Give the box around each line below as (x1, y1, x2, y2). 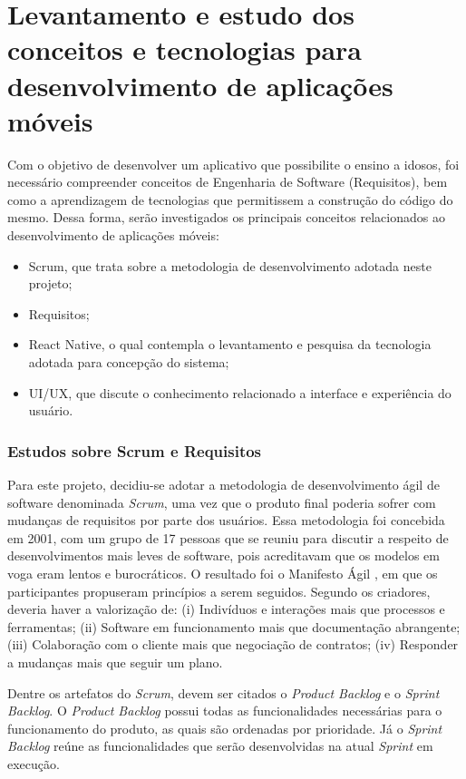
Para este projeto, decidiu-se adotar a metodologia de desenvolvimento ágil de (7, 475, 440, 494)
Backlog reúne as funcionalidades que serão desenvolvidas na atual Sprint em (7, 736, 433, 755)
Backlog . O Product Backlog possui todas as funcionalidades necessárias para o (7, 701, 442, 720)
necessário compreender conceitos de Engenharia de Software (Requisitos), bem (7, 172, 448, 191)
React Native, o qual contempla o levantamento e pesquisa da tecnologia (28, 335, 432, 354)
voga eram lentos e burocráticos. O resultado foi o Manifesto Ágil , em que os (7, 564, 438, 582)
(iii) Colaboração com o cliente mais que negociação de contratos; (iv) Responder (7, 635, 459, 654)
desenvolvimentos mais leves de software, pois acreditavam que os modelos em (7, 546, 440, 565)
